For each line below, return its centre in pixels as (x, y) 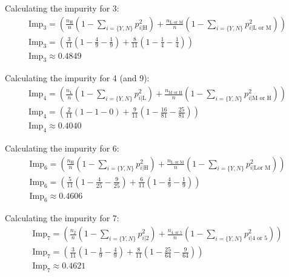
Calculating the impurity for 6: (62, 148)
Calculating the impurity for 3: (62, 8)
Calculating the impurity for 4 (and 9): (77, 78)
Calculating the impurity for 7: (62, 218)
